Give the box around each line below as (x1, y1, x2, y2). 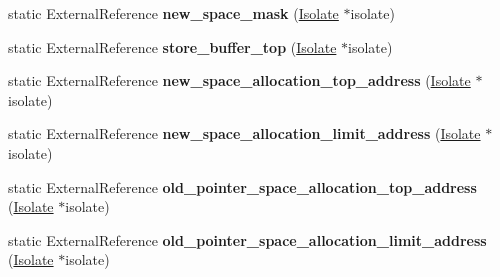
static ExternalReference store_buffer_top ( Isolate (8, 36, 337, 57)
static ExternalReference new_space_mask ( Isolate (8, 3, 339, 23)
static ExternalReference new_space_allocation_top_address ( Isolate (8, 70, 471, 91)
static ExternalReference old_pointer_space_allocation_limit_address (8, 229, 487, 250)
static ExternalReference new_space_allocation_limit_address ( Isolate (8, 123, 481, 144)
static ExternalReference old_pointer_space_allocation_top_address (8, 176, 477, 197)
